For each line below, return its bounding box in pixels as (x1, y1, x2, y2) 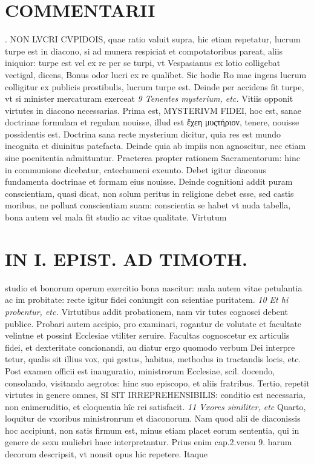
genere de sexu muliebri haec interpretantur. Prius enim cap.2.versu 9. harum (5, 436, 292, 448)
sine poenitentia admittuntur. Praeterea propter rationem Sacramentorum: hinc (5, 151, 300, 164)
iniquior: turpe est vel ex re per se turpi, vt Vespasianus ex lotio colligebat (5, 56, 281, 69)
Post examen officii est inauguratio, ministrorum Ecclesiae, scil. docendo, (5, 364, 275, 377)
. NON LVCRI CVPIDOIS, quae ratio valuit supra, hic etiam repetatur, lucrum (5, 33, 301, 45)
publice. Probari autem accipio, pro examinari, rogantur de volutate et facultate (5, 317, 302, 330)
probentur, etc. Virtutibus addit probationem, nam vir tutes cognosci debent (5, 305, 288, 317)
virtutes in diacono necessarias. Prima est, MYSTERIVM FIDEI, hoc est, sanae (5, 104, 301, 116)
